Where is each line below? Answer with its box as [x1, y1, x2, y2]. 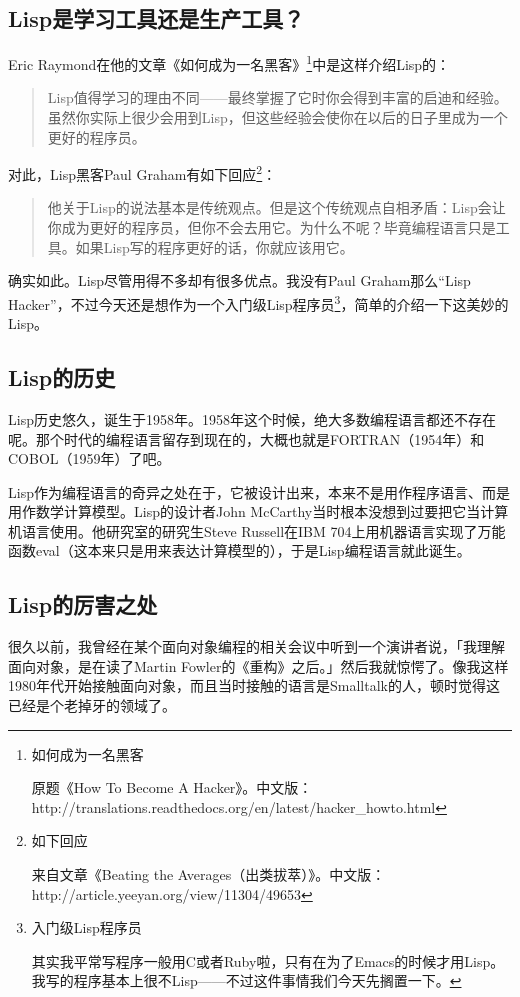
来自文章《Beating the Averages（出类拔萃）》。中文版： [31, 864, 386, 885]
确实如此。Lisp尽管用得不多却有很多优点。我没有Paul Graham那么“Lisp [8, 270, 471, 291]
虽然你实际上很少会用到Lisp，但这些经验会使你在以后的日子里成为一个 [47, 107, 508, 128]
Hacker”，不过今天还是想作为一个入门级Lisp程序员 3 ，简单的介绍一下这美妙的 [8, 290, 509, 314]
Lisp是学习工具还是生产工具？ [8, 3, 305, 34]
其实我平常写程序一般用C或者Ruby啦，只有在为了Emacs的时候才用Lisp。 [31, 950, 505, 971]
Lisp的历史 [8, 362, 116, 393]
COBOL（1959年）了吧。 [8, 448, 171, 469]
